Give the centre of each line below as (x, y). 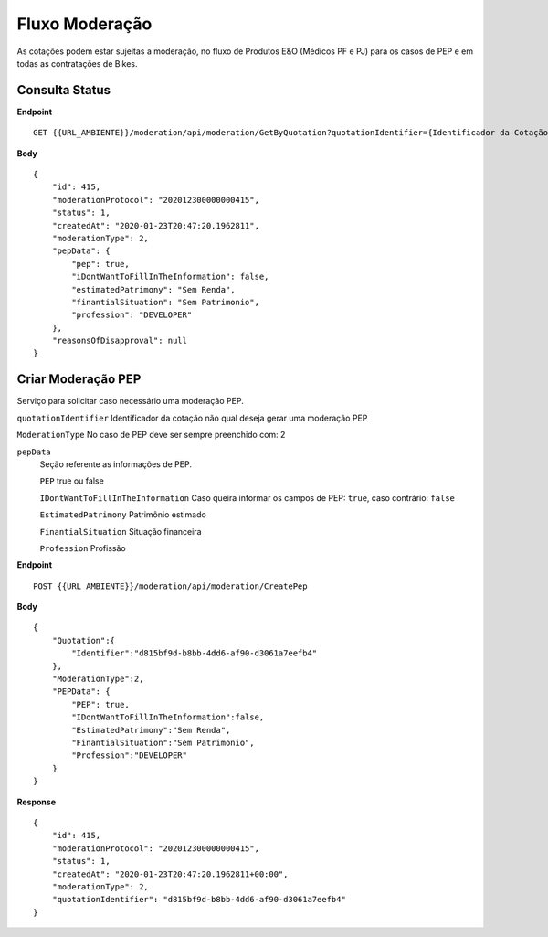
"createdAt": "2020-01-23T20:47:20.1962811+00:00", (170, 874)
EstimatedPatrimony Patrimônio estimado (123, 515)
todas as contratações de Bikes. (77, 63)
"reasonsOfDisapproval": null (119, 341)
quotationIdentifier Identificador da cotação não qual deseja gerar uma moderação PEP (192, 418)
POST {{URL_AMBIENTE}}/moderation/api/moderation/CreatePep (170, 586)
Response (37, 802)
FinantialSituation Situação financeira (121, 531)
